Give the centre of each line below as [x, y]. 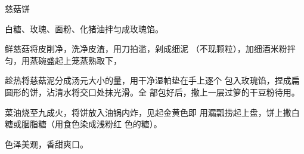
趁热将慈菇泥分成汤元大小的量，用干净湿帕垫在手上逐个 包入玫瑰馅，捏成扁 [152, 80]
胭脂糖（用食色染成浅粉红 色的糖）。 [91, 124]
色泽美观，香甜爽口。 [46, 144]
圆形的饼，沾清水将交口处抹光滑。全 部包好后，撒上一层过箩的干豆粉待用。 [152, 92]
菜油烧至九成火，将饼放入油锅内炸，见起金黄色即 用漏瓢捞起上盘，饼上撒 [148, 112]
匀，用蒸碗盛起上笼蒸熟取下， [63, 60]
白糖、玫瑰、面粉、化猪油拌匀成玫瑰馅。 [84, 28]
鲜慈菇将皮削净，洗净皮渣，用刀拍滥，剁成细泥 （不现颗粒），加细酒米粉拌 [150, 49]
